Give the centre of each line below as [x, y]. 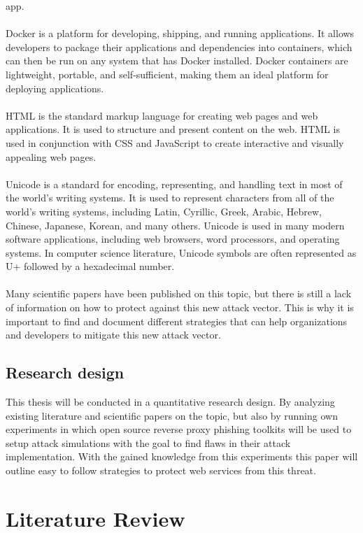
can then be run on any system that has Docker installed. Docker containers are [177, 61]
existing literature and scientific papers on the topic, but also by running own [172, 415]
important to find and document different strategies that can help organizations [177, 321]
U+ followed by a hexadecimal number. [90, 266]
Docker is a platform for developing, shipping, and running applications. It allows [180, 33]
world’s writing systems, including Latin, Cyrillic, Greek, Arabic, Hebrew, [164, 211]
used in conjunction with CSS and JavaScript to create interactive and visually [175, 142]
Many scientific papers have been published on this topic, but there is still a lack [179, 293]
